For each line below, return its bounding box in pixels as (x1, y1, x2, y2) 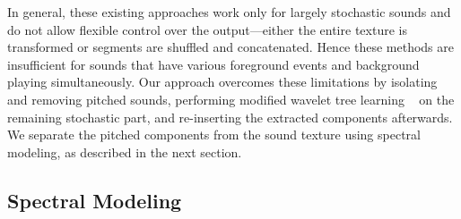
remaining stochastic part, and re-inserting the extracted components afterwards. (7, 107, 453, 126)
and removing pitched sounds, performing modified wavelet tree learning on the (7, 89, 455, 108)
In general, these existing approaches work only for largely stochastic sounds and (7, 3, 451, 21)
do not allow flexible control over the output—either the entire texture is (7, 20, 407, 38)
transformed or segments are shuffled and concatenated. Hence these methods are (7, 38, 454, 56)
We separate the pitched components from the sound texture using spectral (7, 125, 421, 144)
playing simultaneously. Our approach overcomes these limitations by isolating (7, 72, 438, 91)
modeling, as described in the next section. (7, 142, 242, 161)
